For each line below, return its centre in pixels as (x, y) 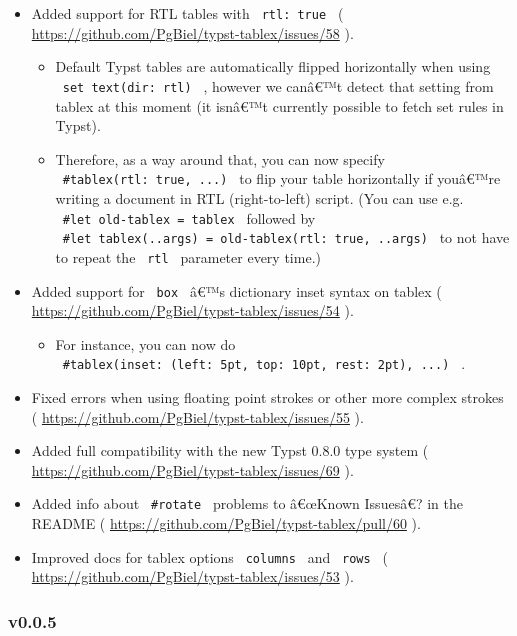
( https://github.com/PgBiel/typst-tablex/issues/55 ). (197, 416)
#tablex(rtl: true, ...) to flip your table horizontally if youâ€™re (281, 178)
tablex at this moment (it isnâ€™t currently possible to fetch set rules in (279, 105)
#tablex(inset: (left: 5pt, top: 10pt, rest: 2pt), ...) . (264, 363)
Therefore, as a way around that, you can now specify (220, 158)
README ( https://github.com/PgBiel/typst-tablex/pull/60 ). (226, 523)
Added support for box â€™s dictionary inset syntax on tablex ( (236, 290)
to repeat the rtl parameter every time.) (188, 256)
